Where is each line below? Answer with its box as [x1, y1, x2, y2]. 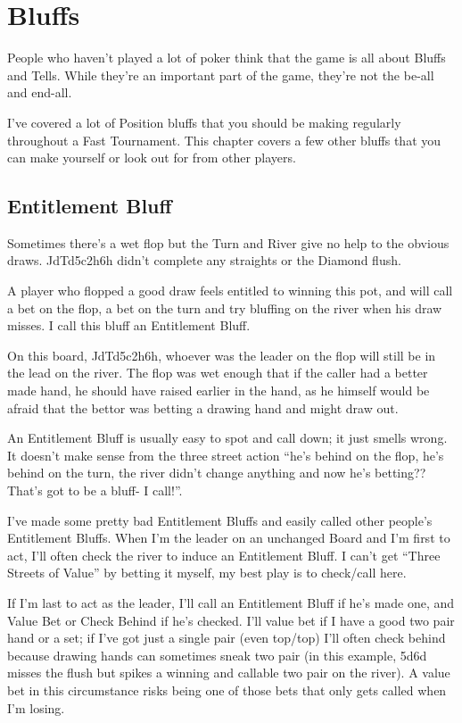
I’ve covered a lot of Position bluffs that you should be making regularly [7, 112, 401, 131]
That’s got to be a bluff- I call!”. [7, 481, 183, 500]
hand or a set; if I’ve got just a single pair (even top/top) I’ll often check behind [7, 628, 446, 647]
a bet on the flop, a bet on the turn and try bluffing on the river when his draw [7, 298, 442, 317]
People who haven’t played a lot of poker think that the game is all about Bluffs [7, 48, 446, 67]
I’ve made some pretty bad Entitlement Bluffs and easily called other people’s [7, 511, 433, 529]
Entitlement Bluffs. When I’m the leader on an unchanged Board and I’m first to [7, 528, 450, 547]
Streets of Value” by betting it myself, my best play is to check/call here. [7, 563, 407, 582]
